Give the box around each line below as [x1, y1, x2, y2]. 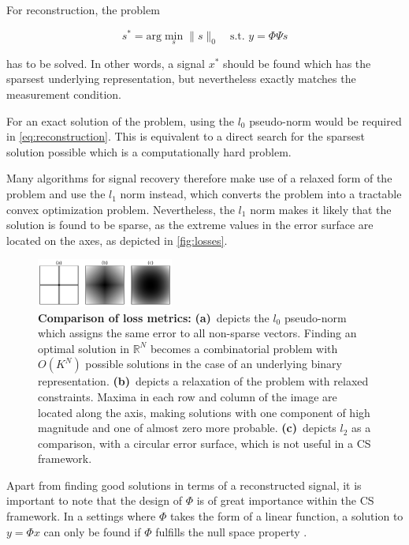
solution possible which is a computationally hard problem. [6, 143, 292, 160]
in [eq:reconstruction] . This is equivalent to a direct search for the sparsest [6, 128, 365, 145]
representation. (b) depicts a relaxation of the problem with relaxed [38, 373, 369, 389]
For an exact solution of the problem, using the [6, 112, 235, 129]
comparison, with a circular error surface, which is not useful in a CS [38, 434, 371, 451]
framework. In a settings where [6, 508, 156, 524]
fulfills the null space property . [155, 523, 307, 539]
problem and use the [6, 186, 106, 202]
